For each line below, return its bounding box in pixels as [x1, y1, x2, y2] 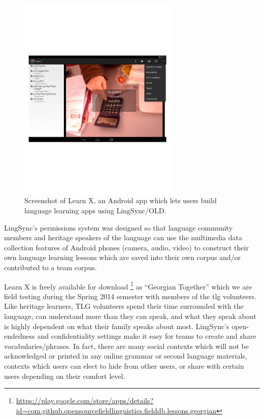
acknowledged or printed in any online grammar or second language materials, [4, 350, 247, 361]
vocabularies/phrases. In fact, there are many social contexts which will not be [4, 340, 249, 351]
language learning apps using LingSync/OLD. [24, 205, 167, 216]
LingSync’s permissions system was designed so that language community [4, 222, 233, 233]
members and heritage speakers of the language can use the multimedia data [4, 232, 242, 243]
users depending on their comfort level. [4, 370, 125, 381]
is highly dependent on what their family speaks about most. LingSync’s [4, 320, 229, 331]
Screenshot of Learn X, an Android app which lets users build [24, 195, 217, 206]
